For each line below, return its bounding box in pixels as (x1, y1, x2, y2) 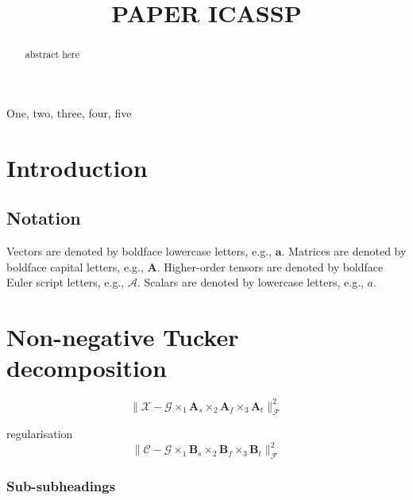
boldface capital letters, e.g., (6, 258, 144, 275)
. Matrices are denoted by (281, 243, 407, 259)
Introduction (6, 151, 148, 183)
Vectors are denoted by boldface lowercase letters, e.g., (6, 243, 272, 259)
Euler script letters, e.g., (6, 274, 125, 290)
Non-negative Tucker (6, 320, 239, 352)
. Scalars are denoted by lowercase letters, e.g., (137, 274, 364, 290)
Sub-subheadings (6, 476, 116, 496)
